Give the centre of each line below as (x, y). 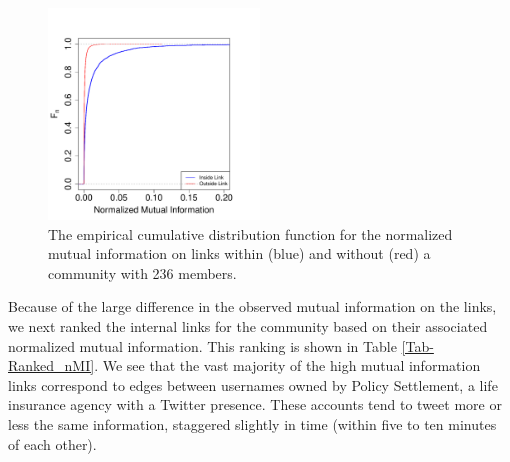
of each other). (52, 443)
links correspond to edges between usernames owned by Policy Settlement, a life (253, 384)
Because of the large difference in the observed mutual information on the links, (252, 306)
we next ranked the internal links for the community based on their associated (248, 325)
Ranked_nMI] (51, 365)
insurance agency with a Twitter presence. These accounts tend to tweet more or (255, 404)
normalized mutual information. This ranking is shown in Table (202, 345)
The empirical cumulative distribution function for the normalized (250, 233)
